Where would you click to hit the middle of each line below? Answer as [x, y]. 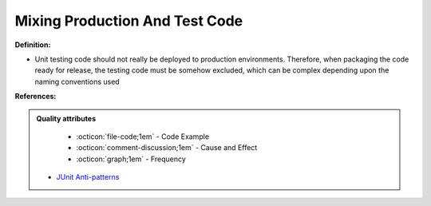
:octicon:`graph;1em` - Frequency [131, 159]
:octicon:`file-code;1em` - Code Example [143, 137]
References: [36, 97]
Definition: [33, 45]
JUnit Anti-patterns [88, 177]
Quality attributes [66, 118]
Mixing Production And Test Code [129, 21]
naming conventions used [77, 81]
